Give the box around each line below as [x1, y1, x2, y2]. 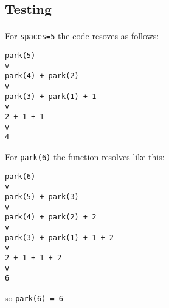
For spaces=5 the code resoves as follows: [5, 29, 159, 42]
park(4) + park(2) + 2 [5, 213, 97, 222]
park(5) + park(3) [5, 192, 79, 201]
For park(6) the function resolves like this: [5, 150, 165, 163]
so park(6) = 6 [5, 291, 63, 304]
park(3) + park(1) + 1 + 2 [5, 233, 114, 242]
